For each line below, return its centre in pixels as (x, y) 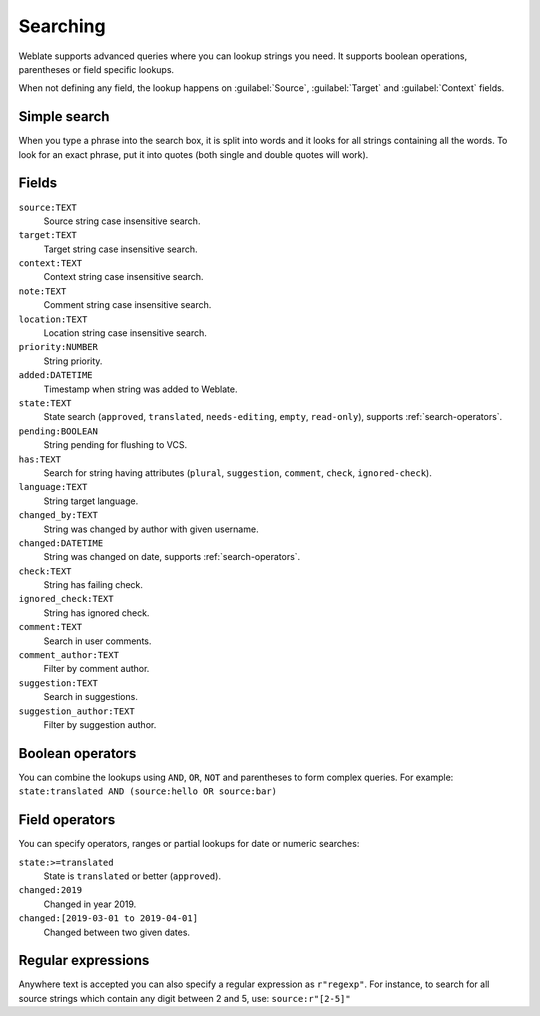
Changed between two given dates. (116, 932)
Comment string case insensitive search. (127, 305)
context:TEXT (50, 263)
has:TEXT (40, 459)
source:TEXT (47, 207)
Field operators (67, 820)
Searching (62, 26)
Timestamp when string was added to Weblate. (141, 389)
